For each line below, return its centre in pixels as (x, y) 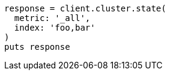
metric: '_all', (52, 18)
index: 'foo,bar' (55, 28)
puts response (37, 47)
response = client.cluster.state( (85, 8)
